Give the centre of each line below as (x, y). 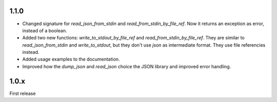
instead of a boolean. (45, 30)
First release (23, 93)
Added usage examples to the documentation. (71, 59)
